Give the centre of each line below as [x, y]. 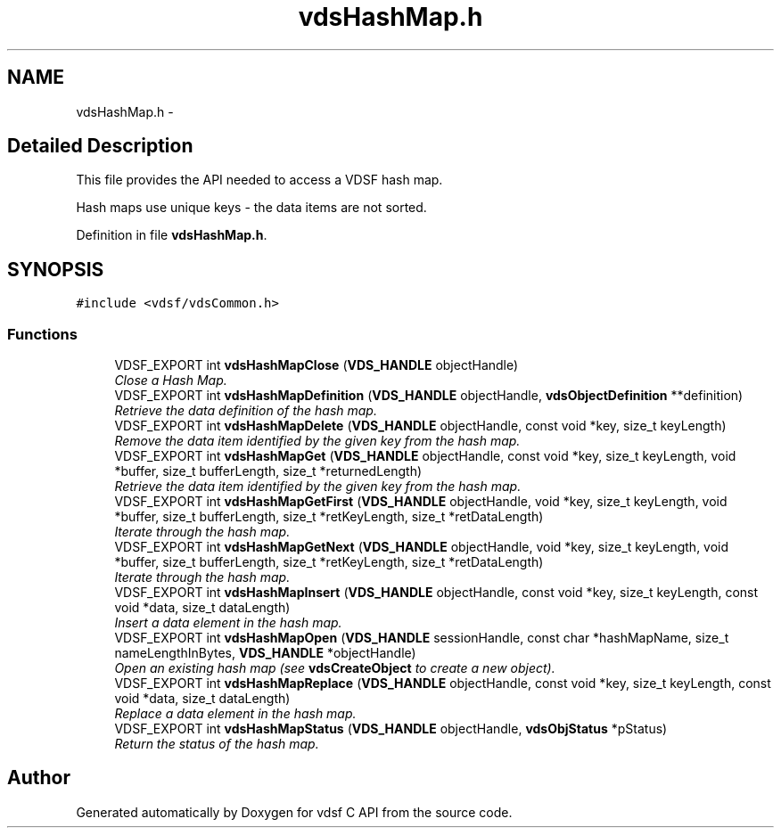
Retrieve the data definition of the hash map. [246, 411]
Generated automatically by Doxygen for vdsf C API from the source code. [294, 812]
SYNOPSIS [56, 269]
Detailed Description [100, 146]
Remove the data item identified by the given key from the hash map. [317, 441]
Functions [42, 334]
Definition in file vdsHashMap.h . [172, 235]
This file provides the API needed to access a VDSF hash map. [259, 180]
